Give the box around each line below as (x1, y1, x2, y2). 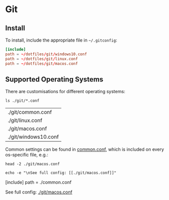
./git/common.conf (8, 109, 52, 116)
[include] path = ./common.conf (5, 179, 72, 185)
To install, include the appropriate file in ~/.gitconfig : (5, 37, 117, 43)
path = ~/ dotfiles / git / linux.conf (5, 56, 78, 61)
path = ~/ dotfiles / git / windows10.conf (5, 52, 87, 57)
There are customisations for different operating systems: (5, 89, 125, 95)
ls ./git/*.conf (5, 98, 39, 103)
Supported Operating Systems (5, 75, 104, 84)
